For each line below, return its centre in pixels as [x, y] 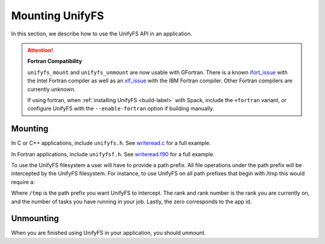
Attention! [40, 50]
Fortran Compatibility [55, 61]
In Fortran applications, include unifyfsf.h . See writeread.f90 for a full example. [113, 154]
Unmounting [35, 218]
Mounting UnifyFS [58, 16]
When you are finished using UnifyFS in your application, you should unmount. [108, 233]
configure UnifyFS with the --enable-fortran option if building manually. [121, 109]
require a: [23, 182]
